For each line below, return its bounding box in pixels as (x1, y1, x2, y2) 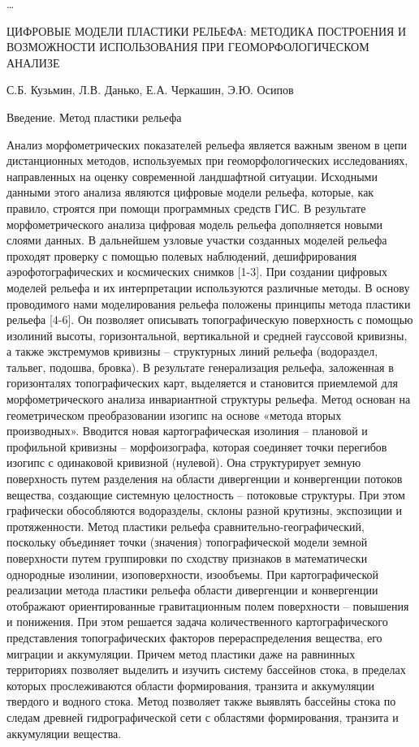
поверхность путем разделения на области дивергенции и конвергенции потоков (6, 470, 403, 487)
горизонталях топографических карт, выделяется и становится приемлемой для (6, 374, 399, 391)
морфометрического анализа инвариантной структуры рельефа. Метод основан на (6, 391, 411, 408)
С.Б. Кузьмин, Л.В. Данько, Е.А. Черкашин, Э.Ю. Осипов (6, 81, 294, 98)
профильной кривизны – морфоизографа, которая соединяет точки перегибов (6, 438, 387, 455)
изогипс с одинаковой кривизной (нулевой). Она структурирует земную (6, 454, 361, 471)
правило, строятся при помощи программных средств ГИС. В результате (6, 199, 366, 216)
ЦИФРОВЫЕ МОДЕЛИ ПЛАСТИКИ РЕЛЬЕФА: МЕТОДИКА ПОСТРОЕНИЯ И (6, 22, 407, 39)
